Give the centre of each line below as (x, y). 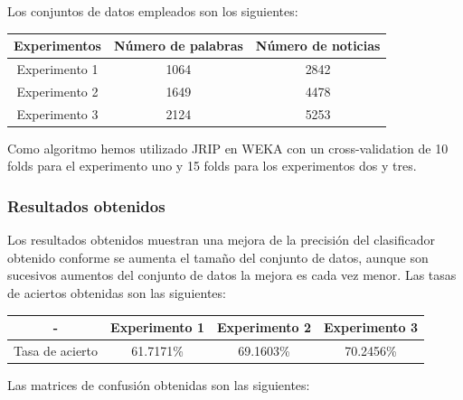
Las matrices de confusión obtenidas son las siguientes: (159, 384)
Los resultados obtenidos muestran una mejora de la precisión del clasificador (222, 240)
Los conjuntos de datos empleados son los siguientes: (153, 11)
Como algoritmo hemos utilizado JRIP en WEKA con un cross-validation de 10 (228, 148)
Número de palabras (178, 46)
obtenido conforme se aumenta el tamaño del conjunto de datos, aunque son (218, 257)
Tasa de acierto (56, 350)
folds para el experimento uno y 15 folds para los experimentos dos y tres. (212, 166)
